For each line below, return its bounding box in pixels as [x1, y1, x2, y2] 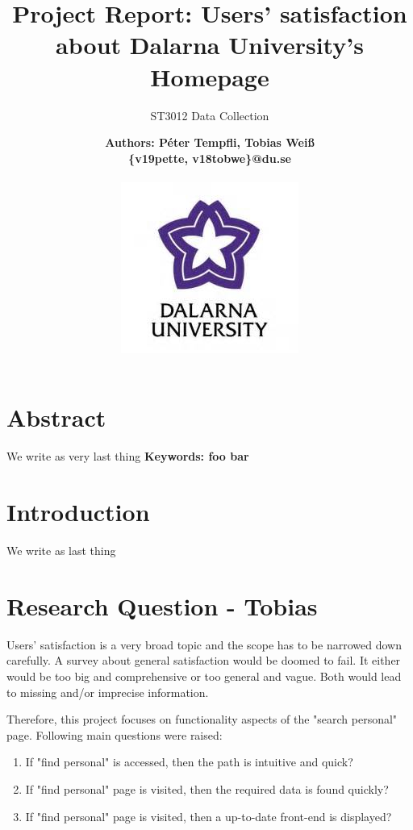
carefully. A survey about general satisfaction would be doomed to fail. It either [6, 652, 401, 669]
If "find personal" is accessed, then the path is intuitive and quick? [25, 753, 353, 770]
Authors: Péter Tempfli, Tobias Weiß [105, 134, 315, 151]
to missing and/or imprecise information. [6, 683, 209, 700]
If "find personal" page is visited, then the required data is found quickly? [25, 781, 389, 797]
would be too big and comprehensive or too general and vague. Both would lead [6, 668, 402, 685]
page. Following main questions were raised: [6, 726, 223, 743]
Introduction [6, 495, 150, 528]
